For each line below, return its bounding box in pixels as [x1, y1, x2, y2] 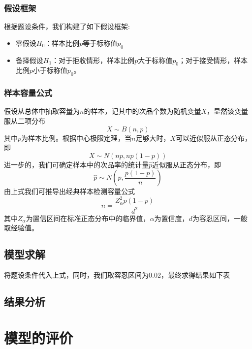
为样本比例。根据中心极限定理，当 [21, 132, 132, 143]
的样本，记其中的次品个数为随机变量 [84, 106, 201, 116]
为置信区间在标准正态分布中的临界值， [26, 213, 150, 223]
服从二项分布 [4, 116, 45, 126]
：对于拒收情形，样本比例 [52, 55, 135, 65]
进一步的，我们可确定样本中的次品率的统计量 [4, 159, 149, 169]
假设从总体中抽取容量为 [4, 106, 80, 116]
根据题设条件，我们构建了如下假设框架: [4, 21, 130, 32]
